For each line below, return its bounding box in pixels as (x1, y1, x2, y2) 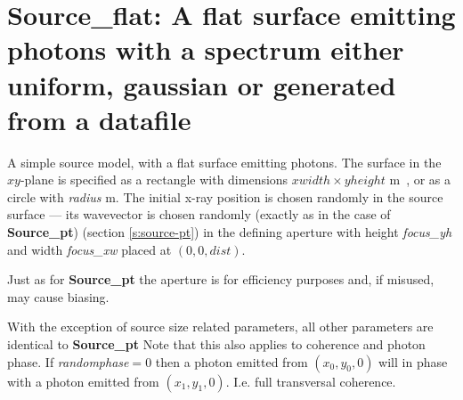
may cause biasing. (7, 287, 110, 306)
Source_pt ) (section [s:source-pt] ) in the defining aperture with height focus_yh (7, 223, 452, 241)
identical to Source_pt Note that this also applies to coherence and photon (7, 335, 426, 354)
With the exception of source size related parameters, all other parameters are (7, 317, 434, 336)
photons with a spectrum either (7, 31, 404, 68)
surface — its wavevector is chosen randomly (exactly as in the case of (7, 205, 391, 224)
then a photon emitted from (155, 352, 308, 371)
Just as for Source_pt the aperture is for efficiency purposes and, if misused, (7, 270, 435, 289)
